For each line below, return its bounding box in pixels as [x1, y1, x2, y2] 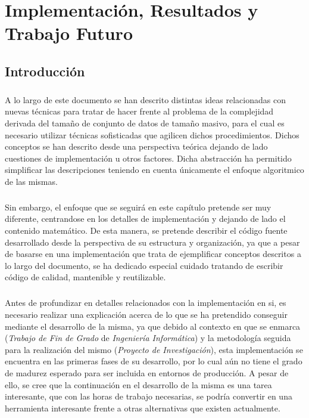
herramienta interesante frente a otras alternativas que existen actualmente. [5, 401, 280, 414]
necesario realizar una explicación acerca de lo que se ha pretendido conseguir [5, 308, 288, 320]
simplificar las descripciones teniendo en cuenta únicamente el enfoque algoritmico [5, 163, 304, 176]
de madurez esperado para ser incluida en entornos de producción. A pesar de [5, 366, 289, 379]
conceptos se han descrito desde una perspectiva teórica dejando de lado [5, 140, 268, 153]
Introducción [5, 61, 85, 80]
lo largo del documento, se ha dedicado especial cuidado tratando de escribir [5, 259, 283, 271]
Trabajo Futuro [5, 21, 133, 45]
